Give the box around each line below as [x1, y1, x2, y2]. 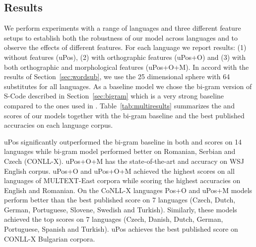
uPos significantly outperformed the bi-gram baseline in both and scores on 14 [4, 136, 242, 147]
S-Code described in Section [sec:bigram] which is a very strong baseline [4, 91, 224, 101]
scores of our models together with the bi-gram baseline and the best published [4, 110, 245, 120]
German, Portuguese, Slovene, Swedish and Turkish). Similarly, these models [4, 204, 237, 214]
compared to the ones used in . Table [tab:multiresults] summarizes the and [4, 100, 235, 110]
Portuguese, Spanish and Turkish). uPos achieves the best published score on [4, 224, 238, 234]
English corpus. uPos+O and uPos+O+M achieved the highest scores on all [4, 165, 235, 176]
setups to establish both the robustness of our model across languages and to [4, 32, 238, 43]
